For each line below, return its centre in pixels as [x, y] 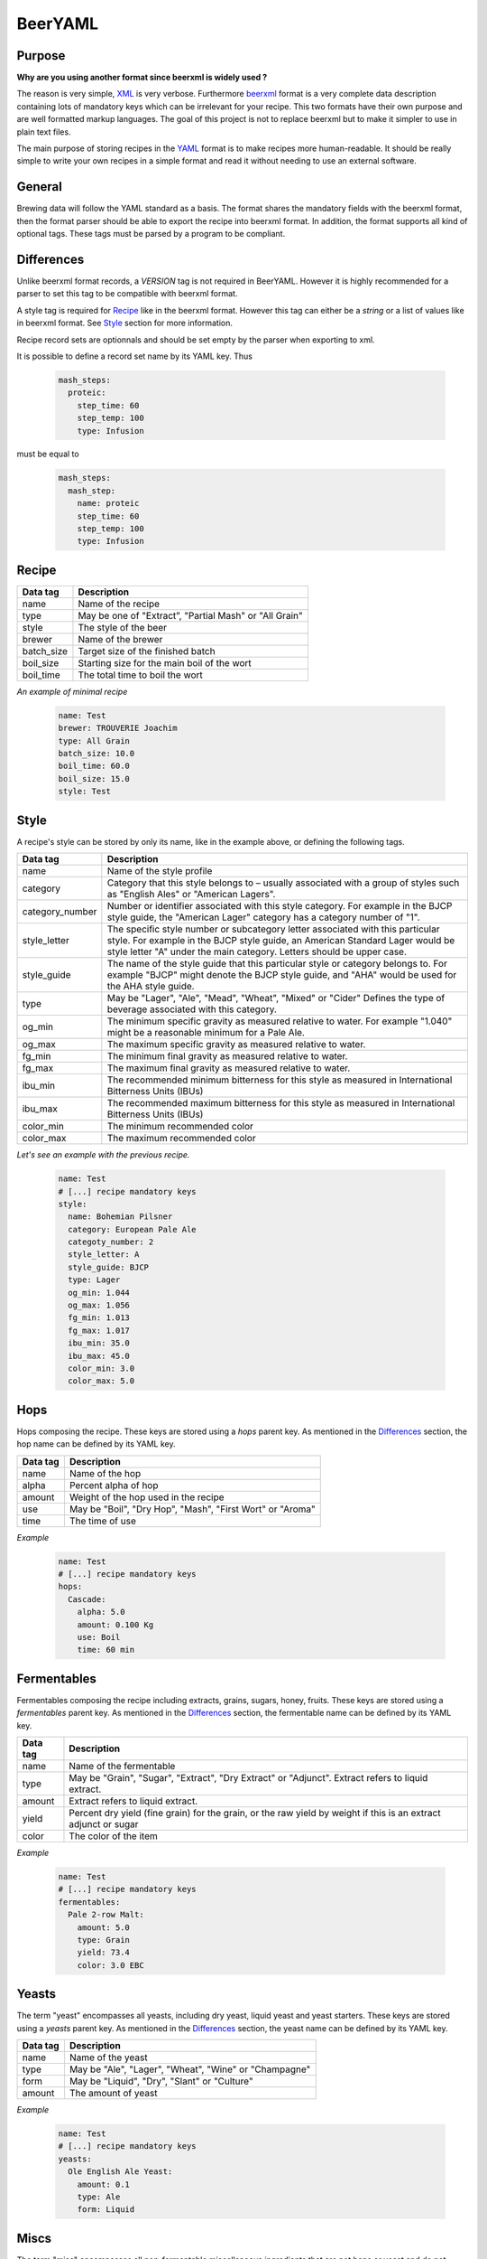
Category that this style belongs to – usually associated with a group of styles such [283, 883]
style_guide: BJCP [108, 1267]
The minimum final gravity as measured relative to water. [227, 1056]
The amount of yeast [113, 2094]
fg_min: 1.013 [99, 1318]
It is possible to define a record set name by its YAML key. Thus [134, 356]
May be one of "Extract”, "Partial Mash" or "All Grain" [190, 615]
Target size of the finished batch [147, 651]
